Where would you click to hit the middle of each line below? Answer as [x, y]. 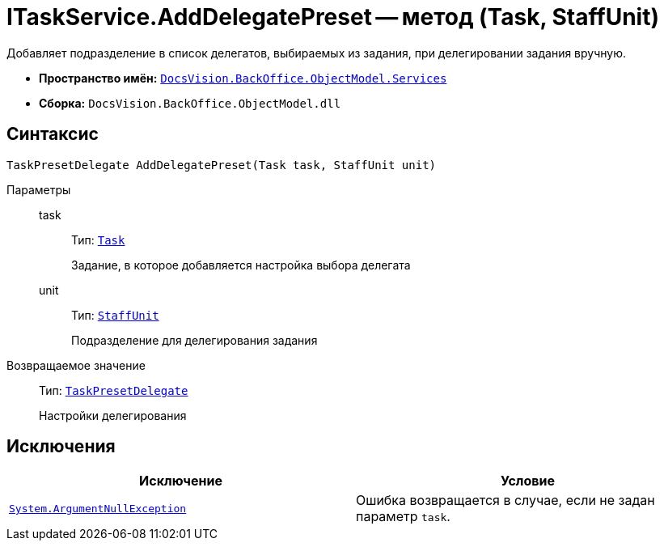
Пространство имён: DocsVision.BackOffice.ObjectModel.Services [243, 78]
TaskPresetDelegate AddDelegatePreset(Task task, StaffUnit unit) [222, 165]
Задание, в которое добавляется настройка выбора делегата [241, 265]
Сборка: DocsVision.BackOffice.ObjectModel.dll [190, 103]
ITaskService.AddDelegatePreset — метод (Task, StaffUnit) [333, 17]
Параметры [39, 189]
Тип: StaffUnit [115, 315]
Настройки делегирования [113, 415]
